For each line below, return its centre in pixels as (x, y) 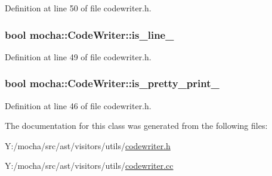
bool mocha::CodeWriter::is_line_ (89, 34)
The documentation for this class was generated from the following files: (136, 126)
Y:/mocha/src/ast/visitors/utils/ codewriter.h (88, 145)
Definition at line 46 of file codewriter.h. (78, 105)
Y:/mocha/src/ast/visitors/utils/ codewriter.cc (89, 166)
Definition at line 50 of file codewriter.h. (78, 8)
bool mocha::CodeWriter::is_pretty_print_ (112, 83)
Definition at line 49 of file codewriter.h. (78, 56)
